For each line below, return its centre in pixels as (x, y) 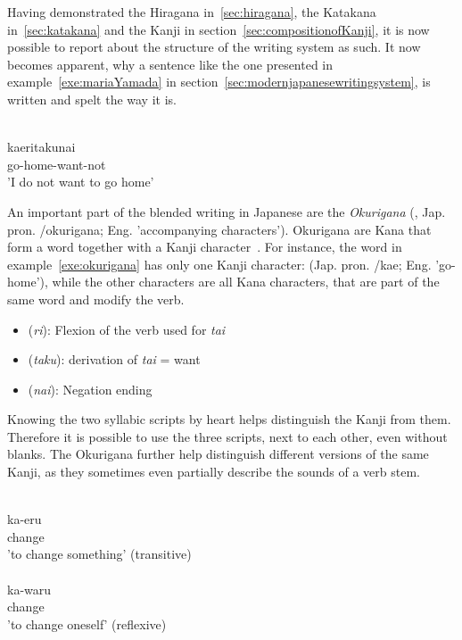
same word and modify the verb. (96, 299)
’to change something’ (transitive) (99, 554)
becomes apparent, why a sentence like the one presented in (170, 64)
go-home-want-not (57, 164)
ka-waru (29, 589)
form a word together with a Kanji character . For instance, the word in (205, 247)
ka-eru (25, 519)
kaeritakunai (41, 147)
